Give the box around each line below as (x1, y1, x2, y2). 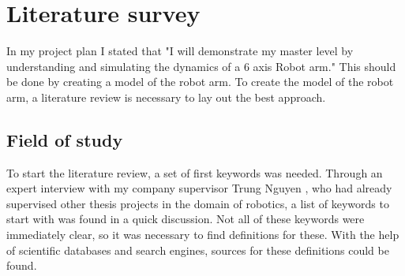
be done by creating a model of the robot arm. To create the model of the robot (6, 73, 394, 90)
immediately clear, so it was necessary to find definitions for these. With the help (6, 226, 399, 243)
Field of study (6, 127, 123, 151)
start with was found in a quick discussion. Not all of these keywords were (6, 211, 365, 227)
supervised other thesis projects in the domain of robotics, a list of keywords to (6, 195, 389, 211)
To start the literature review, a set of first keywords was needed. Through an (6, 164, 383, 181)
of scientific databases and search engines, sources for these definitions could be (6, 241, 389, 258)
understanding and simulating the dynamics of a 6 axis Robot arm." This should (6, 58, 396, 74)
